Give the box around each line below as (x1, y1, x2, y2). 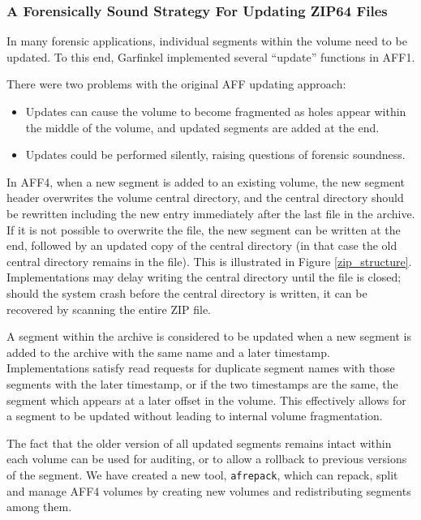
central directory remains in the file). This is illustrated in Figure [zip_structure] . (6, 252, 412, 269)
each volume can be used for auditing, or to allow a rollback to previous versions (6, 450, 407, 467)
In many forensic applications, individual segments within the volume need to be (6, 32, 407, 49)
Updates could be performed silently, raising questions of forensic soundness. (25, 146, 406, 163)
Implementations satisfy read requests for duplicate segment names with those (6, 359, 395, 376)
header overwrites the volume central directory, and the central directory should (6, 189, 404, 206)
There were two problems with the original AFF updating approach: (6, 75, 346, 92)
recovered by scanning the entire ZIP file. (6, 300, 211, 317)
